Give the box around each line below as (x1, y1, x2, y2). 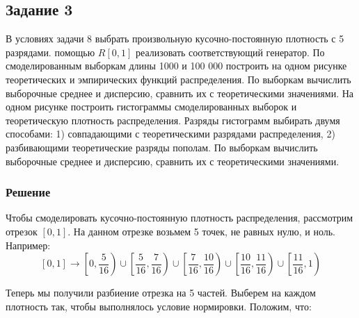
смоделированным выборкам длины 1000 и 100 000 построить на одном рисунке (6, 58, 347, 73)
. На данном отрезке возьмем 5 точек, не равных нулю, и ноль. (67, 224, 335, 238)
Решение (6, 183, 51, 201)
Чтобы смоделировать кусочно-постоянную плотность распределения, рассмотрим (6, 210, 353, 225)
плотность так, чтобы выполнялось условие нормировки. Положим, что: (6, 299, 312, 313)
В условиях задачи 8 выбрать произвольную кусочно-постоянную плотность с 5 (6, 31, 344, 46)
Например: (6, 237, 51, 252)
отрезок (6, 224, 38, 238)
